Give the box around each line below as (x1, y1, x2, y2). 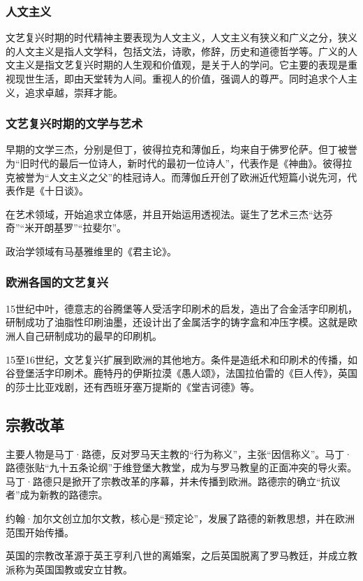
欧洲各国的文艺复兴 (6, 273, 109, 291)
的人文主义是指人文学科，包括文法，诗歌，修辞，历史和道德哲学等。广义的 (6, 43, 348, 58)
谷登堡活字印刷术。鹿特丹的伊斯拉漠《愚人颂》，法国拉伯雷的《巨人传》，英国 (6, 366, 357, 380)
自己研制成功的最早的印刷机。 (24, 328, 162, 343)
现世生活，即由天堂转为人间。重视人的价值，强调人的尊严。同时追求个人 (15, 71, 348, 85)
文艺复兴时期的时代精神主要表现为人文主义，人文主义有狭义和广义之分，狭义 (6, 30, 357, 45)
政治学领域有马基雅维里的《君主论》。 (6, 243, 177, 258)
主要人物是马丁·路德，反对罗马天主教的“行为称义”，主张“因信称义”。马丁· (6, 446, 353, 461)
